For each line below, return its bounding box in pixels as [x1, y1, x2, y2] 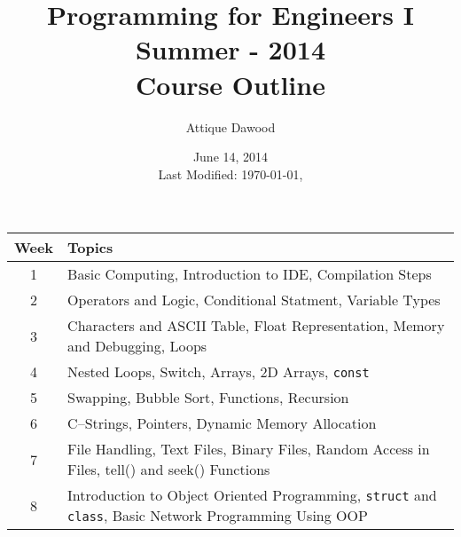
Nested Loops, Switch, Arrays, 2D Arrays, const [67, 361, 370, 383]
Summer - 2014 [135, 31, 326, 67]
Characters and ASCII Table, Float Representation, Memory [67, 315, 445, 336]
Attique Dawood [185, 117, 276, 136]
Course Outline [136, 66, 325, 102]
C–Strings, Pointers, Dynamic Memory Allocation [67, 413, 377, 434]
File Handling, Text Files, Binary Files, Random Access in [67, 438, 430, 460]
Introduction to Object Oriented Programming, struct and [67, 485, 437, 506]
